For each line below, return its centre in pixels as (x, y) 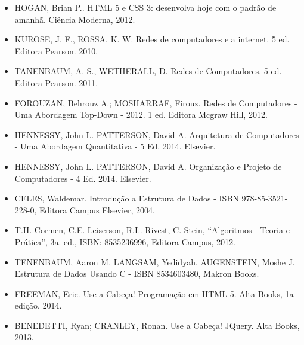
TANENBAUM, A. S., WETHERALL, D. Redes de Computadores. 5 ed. (148, 71)
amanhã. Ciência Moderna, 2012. (75, 19)
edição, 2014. (38, 305)
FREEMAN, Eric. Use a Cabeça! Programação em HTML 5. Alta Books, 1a (154, 293)
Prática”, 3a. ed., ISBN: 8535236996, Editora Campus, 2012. (125, 241)
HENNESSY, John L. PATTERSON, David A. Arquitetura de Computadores (157, 134)
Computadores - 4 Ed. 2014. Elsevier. (83, 178)
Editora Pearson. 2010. (56, 51)
